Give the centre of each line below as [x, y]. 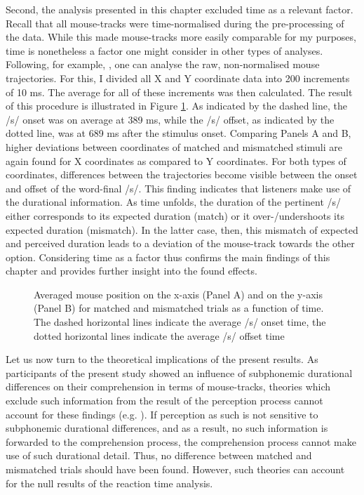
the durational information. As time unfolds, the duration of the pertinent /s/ [174, 202]
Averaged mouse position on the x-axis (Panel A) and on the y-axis [178, 294]
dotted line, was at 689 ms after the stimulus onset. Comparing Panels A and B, [178, 133]
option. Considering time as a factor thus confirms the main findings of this [168, 257]
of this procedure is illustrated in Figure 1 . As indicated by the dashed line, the [176, 106]
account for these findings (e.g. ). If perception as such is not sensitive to [162, 414]
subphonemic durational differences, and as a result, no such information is [167, 428]
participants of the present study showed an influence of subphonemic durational [179, 372]
